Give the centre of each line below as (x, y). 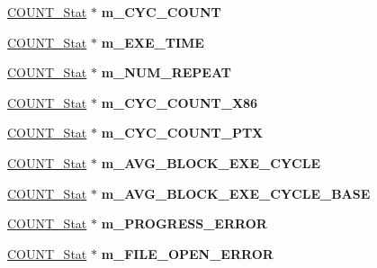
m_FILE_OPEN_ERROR (187, 253)
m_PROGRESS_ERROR (184, 223)
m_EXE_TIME (153, 42)
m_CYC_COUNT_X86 (180, 102)
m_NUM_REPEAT (166, 72)
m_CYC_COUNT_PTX (182, 133)
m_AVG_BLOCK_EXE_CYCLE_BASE (236, 193)
